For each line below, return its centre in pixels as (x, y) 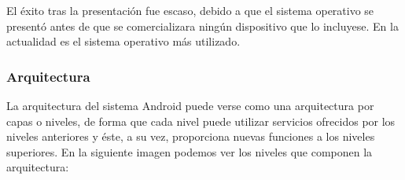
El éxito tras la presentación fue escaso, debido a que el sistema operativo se (190, 10)
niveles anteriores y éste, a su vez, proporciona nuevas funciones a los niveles (191, 136)
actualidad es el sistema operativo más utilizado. (123, 41)
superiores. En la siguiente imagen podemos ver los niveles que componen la (190, 151)
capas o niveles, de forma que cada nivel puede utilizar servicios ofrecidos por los (201, 121)
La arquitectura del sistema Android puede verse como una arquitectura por (190, 105)
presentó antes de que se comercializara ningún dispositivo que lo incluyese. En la (202, 26)
